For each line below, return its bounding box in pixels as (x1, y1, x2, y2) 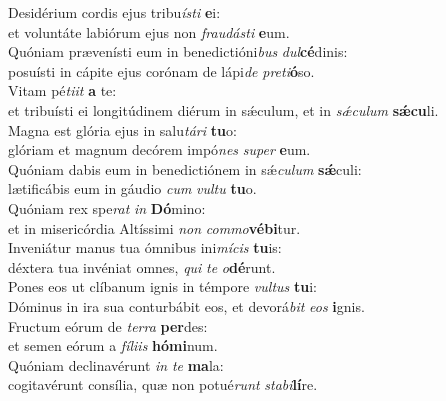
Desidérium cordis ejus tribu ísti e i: (8, 2, 221, 22)
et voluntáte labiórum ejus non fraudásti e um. (8, 21, 290, 42)
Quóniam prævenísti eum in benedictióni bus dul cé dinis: (8, 41, 348, 62)
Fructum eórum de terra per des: (8, 315, 208, 336)
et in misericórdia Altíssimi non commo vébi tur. (8, 217, 301, 238)
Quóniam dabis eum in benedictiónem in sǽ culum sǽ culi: (8, 158, 362, 179)
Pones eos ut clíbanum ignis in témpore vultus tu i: (8, 276, 317, 297)
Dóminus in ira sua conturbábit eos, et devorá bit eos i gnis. (8, 295, 365, 316)
